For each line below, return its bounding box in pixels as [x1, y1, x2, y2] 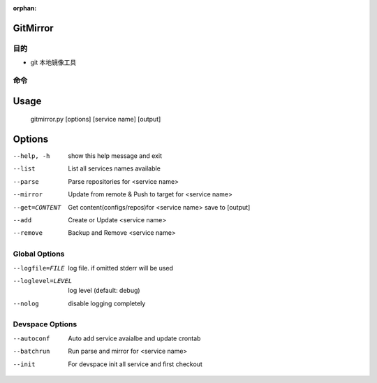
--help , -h [13, 152, 50, 160]
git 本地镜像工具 [30, 58, 77, 66]
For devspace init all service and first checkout [68, 360, 202, 368]
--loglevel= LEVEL [13, 277, 73, 284]
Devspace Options [13, 319, 77, 329]
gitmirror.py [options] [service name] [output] [30, 115, 161, 124]
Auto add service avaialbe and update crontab [68, 334, 201, 342]
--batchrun [13, 347, 50, 356]
